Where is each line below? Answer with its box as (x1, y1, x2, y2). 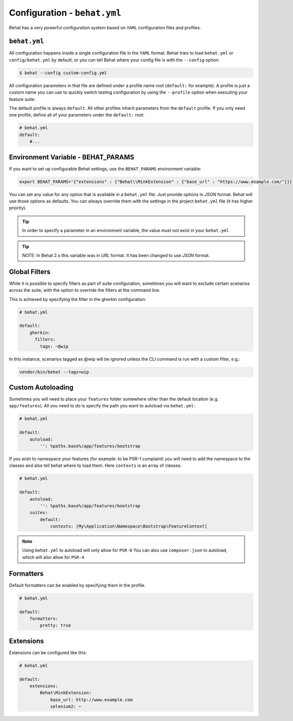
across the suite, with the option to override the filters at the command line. (9, 287, 161, 293)
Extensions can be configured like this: (9, 649, 87, 656)
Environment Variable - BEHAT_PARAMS (9, 153, 134, 161)
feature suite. (9, 96, 36, 102)
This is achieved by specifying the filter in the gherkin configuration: (9, 296, 146, 302)
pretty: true (40, 622, 71, 628)
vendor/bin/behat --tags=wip (19, 369, 89, 375)
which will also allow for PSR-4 (22, 554, 84, 560)
